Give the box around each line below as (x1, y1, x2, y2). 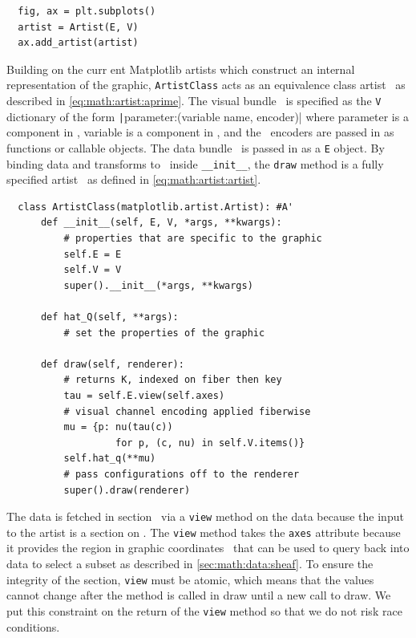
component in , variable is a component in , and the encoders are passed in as (6, 124, 394, 140)
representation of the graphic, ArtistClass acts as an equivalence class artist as (6, 76, 406, 93)
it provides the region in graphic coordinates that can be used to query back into (6, 539, 410, 556)
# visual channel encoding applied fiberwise (63, 405, 311, 417)
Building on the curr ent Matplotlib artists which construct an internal (6, 60, 355, 77)
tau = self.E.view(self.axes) (63, 389, 225, 401)
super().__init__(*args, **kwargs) (63, 279, 253, 291)
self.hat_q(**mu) (63, 453, 156, 465)
